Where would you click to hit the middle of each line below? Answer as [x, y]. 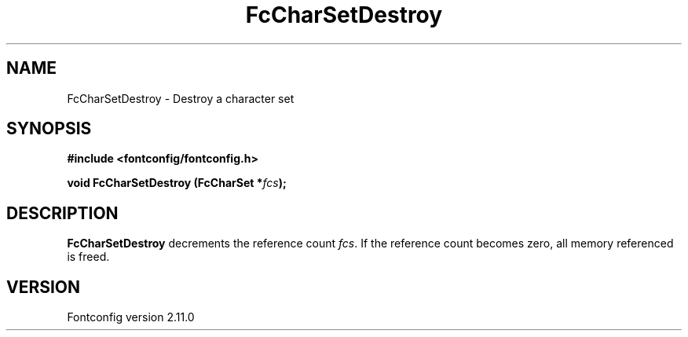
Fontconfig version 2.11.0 [131, 317]
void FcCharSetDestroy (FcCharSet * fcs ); [177, 183]
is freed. [88, 257]
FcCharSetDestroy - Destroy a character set [181, 98]
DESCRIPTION [62, 213]
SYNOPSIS [49, 129]
